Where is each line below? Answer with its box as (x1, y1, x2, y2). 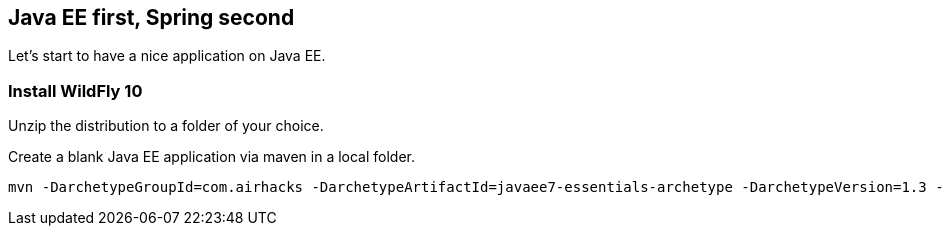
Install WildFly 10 (8, 80, 143, 101)
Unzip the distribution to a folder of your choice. (8, 117, 324, 135)
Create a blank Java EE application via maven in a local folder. (8, 148, 416, 166)
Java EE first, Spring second (8, 5, 295, 30)
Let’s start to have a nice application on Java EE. (8, 47, 326, 65)
